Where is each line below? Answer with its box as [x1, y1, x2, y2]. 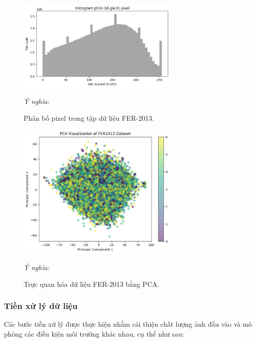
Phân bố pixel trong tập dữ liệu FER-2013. [24, 112, 154, 123]
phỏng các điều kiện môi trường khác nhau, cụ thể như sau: [4, 328, 184, 339]
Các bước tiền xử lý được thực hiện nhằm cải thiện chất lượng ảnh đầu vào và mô [4, 319, 252, 329]
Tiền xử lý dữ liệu [4, 300, 78, 312]
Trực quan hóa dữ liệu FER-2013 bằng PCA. [24, 278, 160, 289]
